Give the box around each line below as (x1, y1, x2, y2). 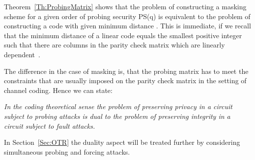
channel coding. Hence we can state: (4, 85, 113, 95)
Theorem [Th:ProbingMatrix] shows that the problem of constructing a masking (4, 1, 247, 11)
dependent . (4, 49, 40, 59)
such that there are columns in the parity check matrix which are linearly (4, 40, 225, 50)
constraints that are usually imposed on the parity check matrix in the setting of (4, 75, 247, 86)
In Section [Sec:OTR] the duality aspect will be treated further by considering (4, 137, 240, 147)
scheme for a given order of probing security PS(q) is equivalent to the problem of (4, 11, 251, 21)
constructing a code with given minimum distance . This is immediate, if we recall (4, 21, 251, 31)
